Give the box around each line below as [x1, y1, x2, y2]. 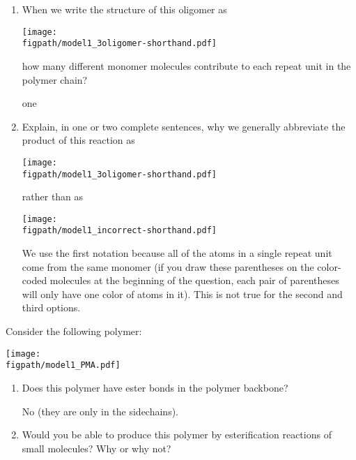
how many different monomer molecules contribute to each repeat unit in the [22, 58, 351, 73]
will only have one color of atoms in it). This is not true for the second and [22, 286, 343, 301]
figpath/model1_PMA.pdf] [6, 360, 121, 371]
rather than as [22, 189, 84, 204]
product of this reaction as [22, 133, 135, 147]
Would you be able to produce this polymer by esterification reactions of [22, 427, 332, 442]
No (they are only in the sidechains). [22, 403, 178, 418]
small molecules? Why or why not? [22, 440, 171, 455]
